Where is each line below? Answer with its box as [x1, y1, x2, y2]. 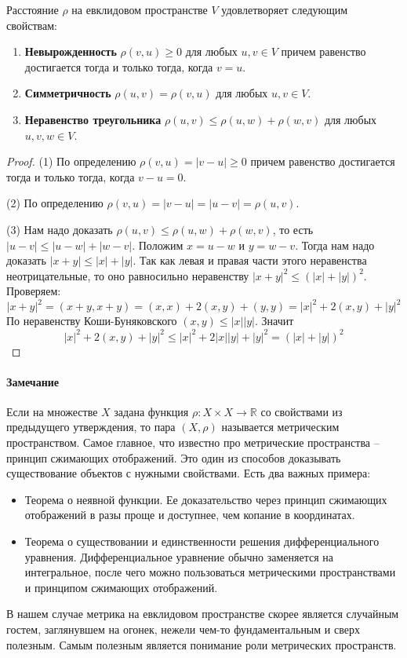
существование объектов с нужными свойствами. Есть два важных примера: [6, 465, 371, 481]
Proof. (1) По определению [6, 153, 136, 170]
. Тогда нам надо [295, 236, 375, 253]
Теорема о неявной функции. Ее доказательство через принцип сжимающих [24, 491, 387, 507]
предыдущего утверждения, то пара [6, 419, 176, 435]
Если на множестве [6, 403, 98, 419]
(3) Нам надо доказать [6, 221, 113, 237]
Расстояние [6, 2, 59, 17]
